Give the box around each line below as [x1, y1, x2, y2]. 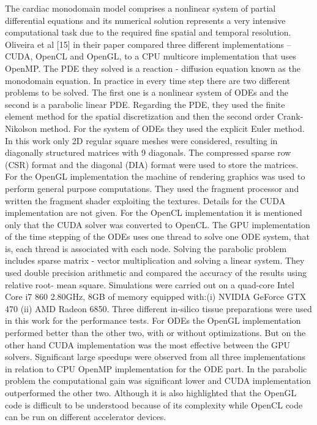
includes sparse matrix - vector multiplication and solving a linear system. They [5, 254, 305, 267]
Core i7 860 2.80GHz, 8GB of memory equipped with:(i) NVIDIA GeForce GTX [5, 290, 307, 303]
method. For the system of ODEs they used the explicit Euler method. [40, 121, 305, 134]
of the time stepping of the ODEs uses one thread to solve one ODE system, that [5, 230, 310, 243]
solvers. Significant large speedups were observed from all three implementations [5, 350, 306, 363]
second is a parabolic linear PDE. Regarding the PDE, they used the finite [5, 98, 285, 110]
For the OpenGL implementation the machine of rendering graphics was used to [5, 170, 305, 183]
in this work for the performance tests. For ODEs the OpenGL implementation [5, 314, 301, 327]
